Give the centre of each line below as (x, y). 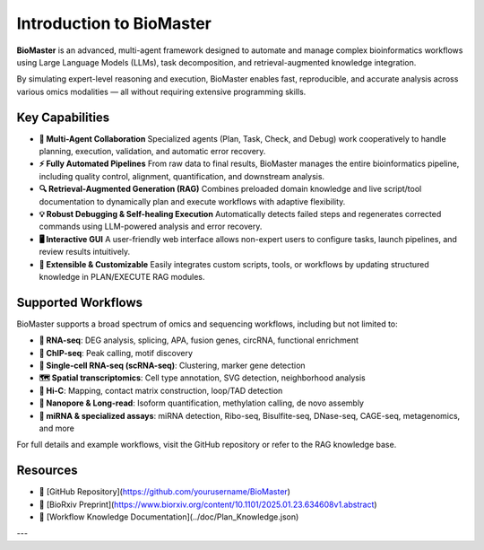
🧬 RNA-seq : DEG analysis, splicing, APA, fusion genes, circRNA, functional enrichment (199, 340)
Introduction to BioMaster (114, 23)
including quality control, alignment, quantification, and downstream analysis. (182, 176)
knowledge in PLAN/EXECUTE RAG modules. (122, 276)
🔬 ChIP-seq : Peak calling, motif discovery (116, 353)
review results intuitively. (85, 252)
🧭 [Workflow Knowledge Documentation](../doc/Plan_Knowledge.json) (169, 517)
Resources (47, 471)
